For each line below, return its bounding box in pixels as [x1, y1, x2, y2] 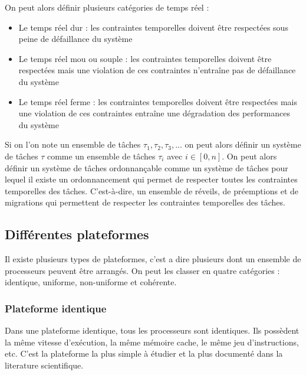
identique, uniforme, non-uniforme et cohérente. [5, 276, 177, 288]
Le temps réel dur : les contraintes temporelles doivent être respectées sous [18, 21, 288, 33]
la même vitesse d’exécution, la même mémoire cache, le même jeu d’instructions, [5, 335, 299, 348]
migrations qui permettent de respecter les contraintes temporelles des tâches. [5, 196, 285, 208]
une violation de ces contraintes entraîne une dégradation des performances [18, 107, 290, 119]
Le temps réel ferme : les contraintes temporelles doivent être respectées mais [18, 95, 297, 107]
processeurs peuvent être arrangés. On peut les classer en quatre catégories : [5, 264, 280, 276]
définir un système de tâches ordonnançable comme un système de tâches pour [5, 161, 288, 174]
